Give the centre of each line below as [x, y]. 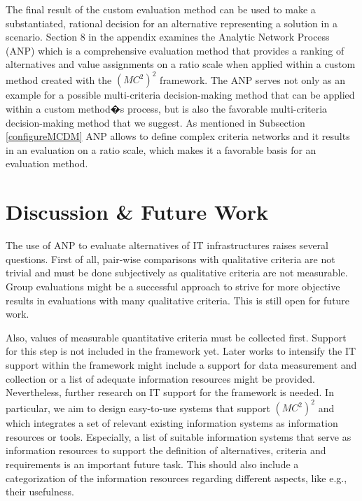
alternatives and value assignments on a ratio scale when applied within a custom [181, 64]
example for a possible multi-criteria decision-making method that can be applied [180, 95]
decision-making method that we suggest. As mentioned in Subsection [155, 122]
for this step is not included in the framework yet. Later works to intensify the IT [181, 351]
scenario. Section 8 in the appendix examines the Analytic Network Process [168, 37]
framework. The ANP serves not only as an [253, 79]
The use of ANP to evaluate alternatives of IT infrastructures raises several [167, 245]
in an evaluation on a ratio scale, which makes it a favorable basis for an [161, 149]
